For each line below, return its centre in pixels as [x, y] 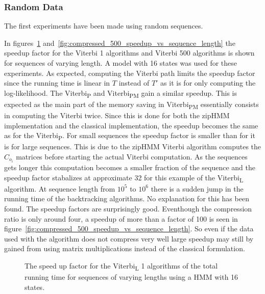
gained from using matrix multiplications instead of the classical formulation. [125, 248]
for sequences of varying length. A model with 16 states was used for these [121, 63]
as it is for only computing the [208, 83]
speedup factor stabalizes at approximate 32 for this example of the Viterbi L [124, 178]
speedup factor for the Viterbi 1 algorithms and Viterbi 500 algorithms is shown [129, 53]
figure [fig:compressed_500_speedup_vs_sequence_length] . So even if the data [129, 229]
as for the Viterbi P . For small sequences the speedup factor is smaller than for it [130, 136]
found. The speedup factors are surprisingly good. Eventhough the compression [128, 208]
